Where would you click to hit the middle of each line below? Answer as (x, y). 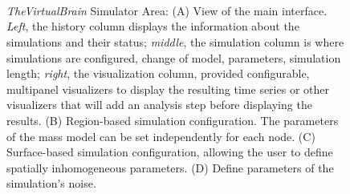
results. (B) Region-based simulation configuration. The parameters (173, 120)
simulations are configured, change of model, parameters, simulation (174, 57)
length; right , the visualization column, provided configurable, (158, 73)
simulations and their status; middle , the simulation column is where (175, 41)
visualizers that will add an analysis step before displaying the (159, 105)
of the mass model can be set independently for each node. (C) (161, 136)
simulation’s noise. (51, 183)
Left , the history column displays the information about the (153, 26)
